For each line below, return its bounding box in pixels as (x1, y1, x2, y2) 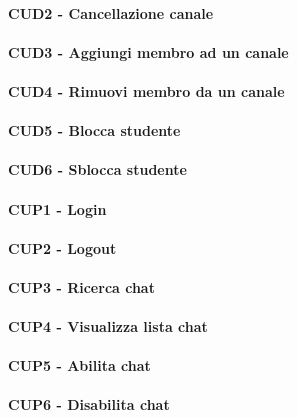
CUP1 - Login (8, 198, 107, 219)
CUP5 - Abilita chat (8, 355, 151, 376)
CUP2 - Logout (8, 237, 117, 258)
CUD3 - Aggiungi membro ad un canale (8, 41, 289, 62)
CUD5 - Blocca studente (8, 120, 181, 141)
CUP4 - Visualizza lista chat (8, 316, 208, 337)
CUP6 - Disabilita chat (8, 394, 170, 415)
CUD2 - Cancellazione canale (8, 2, 214, 23)
